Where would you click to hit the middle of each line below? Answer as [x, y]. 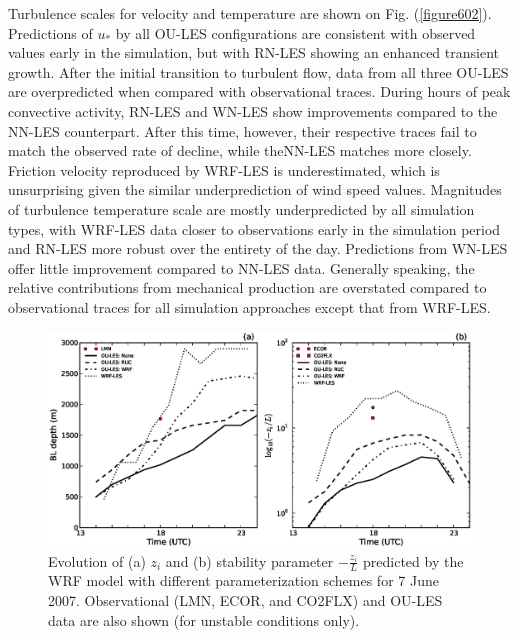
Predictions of [50, 32]
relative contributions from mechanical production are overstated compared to [247, 287]
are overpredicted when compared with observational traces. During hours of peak [259, 91]
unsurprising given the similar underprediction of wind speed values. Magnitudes [255, 189]
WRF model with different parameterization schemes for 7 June [243, 580]
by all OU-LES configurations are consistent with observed [295, 32]
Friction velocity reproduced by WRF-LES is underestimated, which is [224, 169]
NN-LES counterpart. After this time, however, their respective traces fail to [242, 130]
